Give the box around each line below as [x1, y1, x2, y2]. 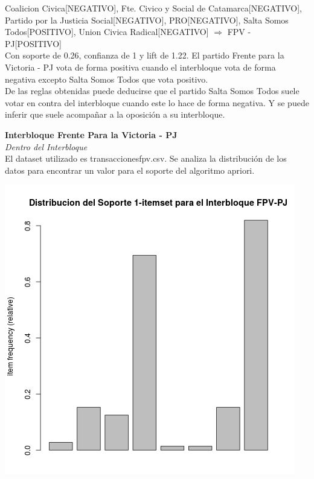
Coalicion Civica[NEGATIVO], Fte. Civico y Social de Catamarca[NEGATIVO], [5, 2, 302, 14]
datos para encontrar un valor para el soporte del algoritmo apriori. [5, 163, 255, 176]
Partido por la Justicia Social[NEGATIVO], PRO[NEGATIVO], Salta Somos [5, 13, 289, 26]
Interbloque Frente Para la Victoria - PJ [5, 128, 178, 141]
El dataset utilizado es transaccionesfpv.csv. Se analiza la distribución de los [5, 152, 287, 165]
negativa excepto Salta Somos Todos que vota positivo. [5, 72, 208, 85]
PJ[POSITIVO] [5, 37, 62, 49]
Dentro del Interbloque [5, 140, 88, 153]
